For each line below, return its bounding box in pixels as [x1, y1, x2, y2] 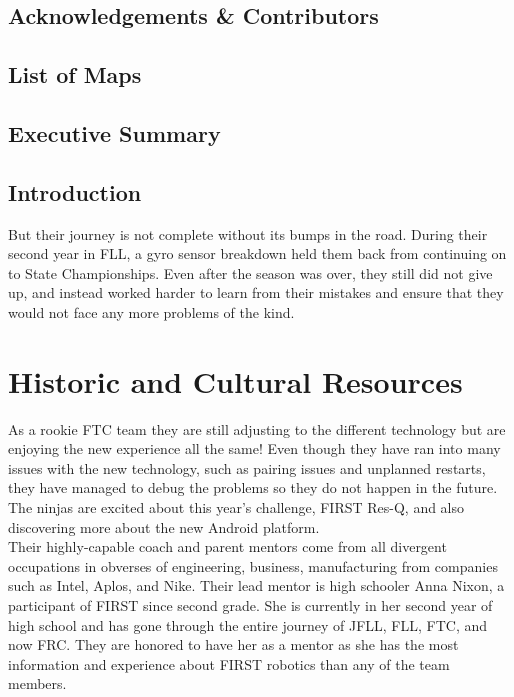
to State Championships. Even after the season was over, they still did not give [8, 262, 493, 283]
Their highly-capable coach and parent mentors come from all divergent [8, 536, 447, 557]
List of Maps [8, 59, 142, 90]
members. [8, 673, 67, 694]
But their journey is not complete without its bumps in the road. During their [8, 223, 488, 244]
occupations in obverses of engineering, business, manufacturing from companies [8, 555, 498, 576]
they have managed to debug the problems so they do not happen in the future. [8, 477, 498, 498]
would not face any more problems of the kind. [8, 301, 295, 322]
